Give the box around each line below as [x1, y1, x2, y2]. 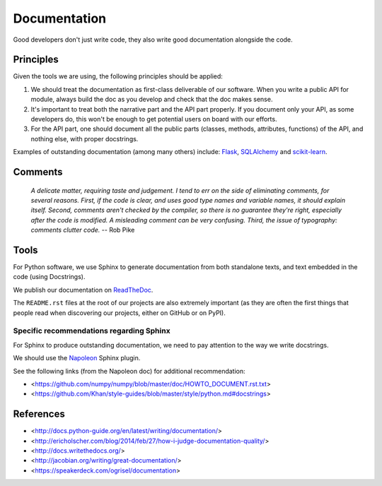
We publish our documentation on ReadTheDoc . [13, 285, 154, 294]
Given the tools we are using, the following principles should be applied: [13, 72, 223, 81]
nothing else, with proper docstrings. [30, 134, 139, 143]
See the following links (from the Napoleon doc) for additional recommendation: [13, 367, 245, 375]
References [13, 408, 65, 420]
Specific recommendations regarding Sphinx [13, 326, 170, 336]
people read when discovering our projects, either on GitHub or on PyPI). [13, 308, 226, 317]
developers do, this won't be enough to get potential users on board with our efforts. [30, 115, 277, 124]
